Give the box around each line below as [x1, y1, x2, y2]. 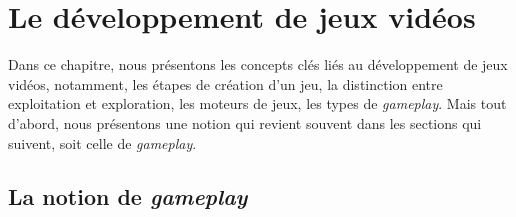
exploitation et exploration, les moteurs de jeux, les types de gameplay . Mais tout [8, 93, 507, 114]
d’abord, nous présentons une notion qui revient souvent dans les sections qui [8, 112, 482, 133]
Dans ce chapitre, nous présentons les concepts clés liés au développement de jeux [8, 54, 508, 75]
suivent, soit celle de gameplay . [8, 132, 197, 153]
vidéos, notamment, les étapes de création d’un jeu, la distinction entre [8, 73, 443, 94]
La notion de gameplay [8, 181, 248, 212]
